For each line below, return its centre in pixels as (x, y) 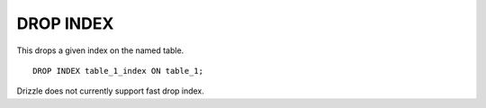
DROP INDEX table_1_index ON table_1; (118, 71)
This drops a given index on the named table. (100, 50)
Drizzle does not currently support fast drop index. (110, 91)
